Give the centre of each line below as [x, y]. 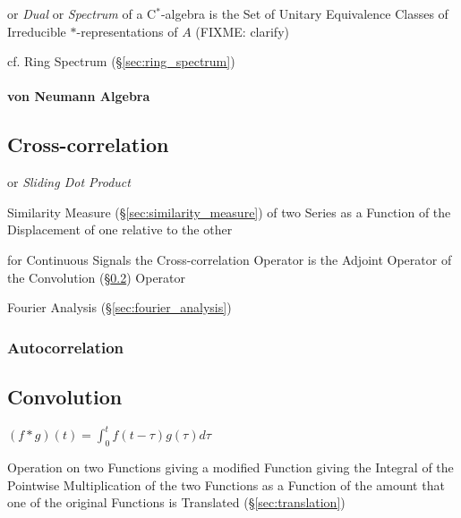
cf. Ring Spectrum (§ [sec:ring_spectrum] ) [121, 61]
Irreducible [37, 31]
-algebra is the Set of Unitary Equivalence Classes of [304, 13]
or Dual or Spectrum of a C [82, 13]
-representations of [127, 31]
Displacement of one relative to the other [120, 229]
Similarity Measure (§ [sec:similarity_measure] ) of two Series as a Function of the [229, 212]
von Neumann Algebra [79, 96]
